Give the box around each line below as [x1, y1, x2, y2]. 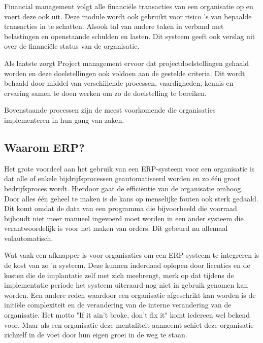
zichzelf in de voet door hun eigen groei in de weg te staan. [4, 329, 187, 340]
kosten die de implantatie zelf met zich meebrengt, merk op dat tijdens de [4, 269, 234, 280]
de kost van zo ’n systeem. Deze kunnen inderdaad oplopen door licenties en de [4, 260, 250, 270]
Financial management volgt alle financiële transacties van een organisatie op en [4, 1, 253, 11]
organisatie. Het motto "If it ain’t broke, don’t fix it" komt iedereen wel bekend [4, 310, 250, 320]
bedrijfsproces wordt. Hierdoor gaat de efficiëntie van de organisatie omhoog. [4, 183, 243, 193]
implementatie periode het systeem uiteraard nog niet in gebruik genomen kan [4, 280, 248, 290]
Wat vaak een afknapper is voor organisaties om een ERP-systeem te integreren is [4, 250, 259, 260]
